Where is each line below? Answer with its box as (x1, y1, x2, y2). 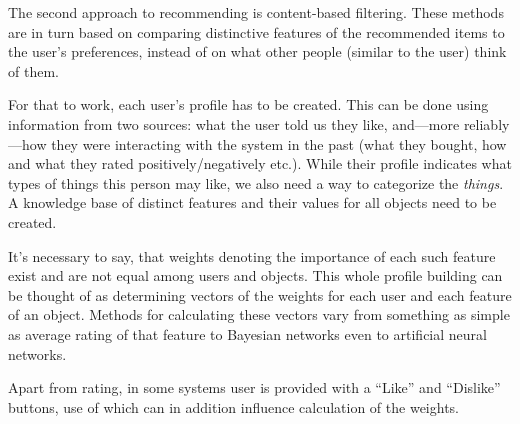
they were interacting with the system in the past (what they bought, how (51, 133, 507, 154)
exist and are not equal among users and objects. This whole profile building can (8, 265, 503, 286)
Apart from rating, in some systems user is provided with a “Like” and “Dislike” (8, 377, 501, 398)
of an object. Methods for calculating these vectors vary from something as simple (8, 304, 510, 325)
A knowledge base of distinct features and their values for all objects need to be (8, 192, 497, 213)
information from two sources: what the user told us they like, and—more (8, 113, 460, 134)
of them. (8, 60, 59, 81)
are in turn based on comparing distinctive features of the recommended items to (8, 21, 505, 42)
